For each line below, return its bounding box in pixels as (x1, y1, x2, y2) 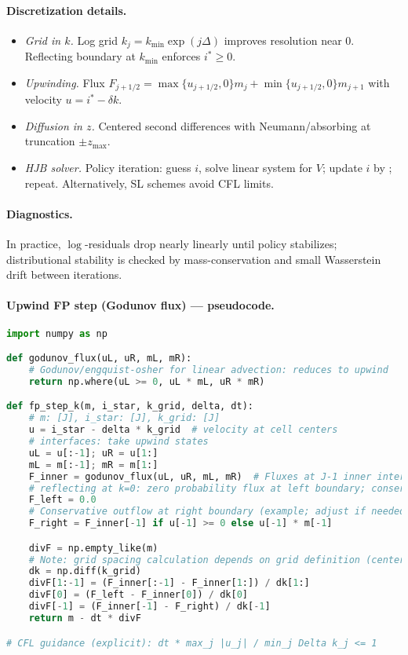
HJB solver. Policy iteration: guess (24, 159, 191, 176)
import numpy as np (6, 327, 107, 339)
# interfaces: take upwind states (28, 436, 209, 448)
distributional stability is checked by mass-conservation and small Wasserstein (6, 251, 381, 267)
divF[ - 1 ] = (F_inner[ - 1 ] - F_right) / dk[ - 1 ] (28, 601, 271, 613)
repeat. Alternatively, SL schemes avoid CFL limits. (24, 174, 274, 191)
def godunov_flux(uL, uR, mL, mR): (6, 353, 192, 364)
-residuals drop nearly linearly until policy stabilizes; (84, 236, 337, 252)
